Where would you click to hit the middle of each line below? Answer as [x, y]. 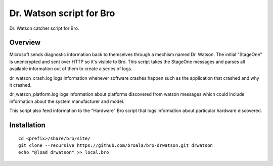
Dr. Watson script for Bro [62, 13]
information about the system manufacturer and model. [67, 101]
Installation [27, 125]
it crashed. [20, 85]
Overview [25, 43]
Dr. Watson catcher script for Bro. [44, 28]
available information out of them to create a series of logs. [71, 69]
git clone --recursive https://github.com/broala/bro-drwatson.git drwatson [116, 145]
